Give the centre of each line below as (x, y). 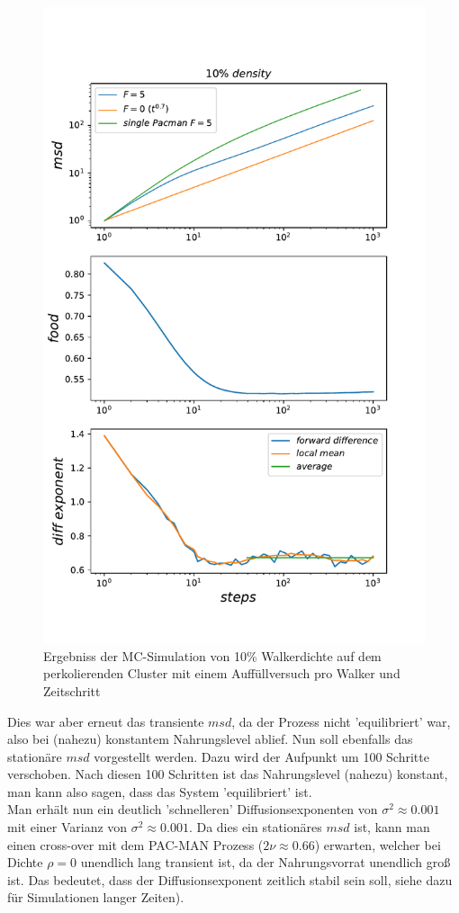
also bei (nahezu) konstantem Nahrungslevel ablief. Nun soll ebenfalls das (210, 739)
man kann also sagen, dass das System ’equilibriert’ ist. (160, 791)
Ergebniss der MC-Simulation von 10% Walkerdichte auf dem (212, 655)
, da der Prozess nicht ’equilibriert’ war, (341, 721)
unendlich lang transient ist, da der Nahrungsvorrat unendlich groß (265, 862)
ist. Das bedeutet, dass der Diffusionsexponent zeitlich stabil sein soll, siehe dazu (230, 879)
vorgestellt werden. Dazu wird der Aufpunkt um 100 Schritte (261, 756)
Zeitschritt (72, 690)
